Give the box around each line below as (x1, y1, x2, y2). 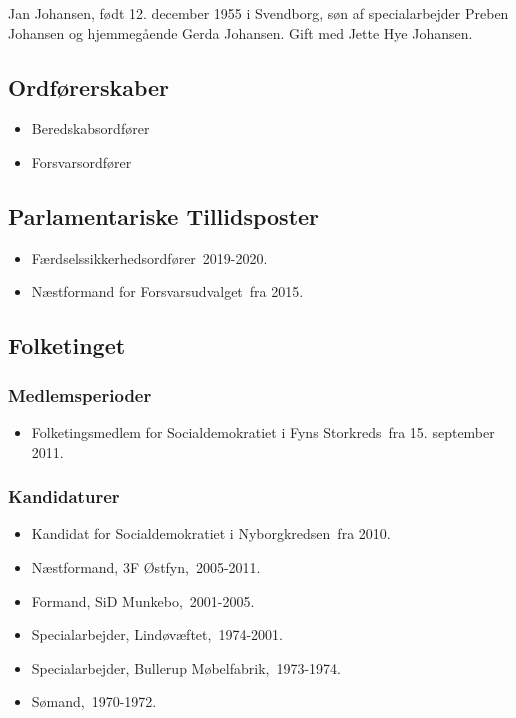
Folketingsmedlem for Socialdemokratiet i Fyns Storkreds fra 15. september (31, 421, 495, 442)
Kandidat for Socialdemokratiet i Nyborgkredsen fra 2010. (31, 523, 391, 544)
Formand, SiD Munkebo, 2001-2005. (31, 590, 255, 611)
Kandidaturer (8, 484, 120, 509)
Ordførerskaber (8, 71, 170, 102)
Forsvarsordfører (31, 151, 132, 172)
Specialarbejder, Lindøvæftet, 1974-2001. (31, 624, 283, 645)
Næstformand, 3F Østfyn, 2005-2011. (31, 556, 261, 577)
